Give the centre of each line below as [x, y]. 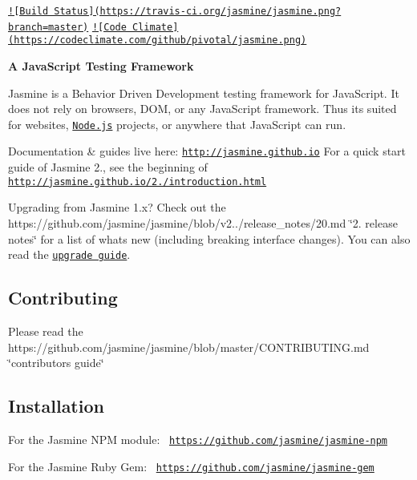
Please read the [46, 331]
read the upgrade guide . [69, 254]
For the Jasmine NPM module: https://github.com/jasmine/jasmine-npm [198, 439]
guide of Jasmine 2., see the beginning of [108, 167]
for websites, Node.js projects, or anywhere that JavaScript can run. [177, 124]
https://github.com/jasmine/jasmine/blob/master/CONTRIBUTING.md [189, 347]
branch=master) [49, 27]
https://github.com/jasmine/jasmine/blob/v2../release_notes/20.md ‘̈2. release [203, 222]
